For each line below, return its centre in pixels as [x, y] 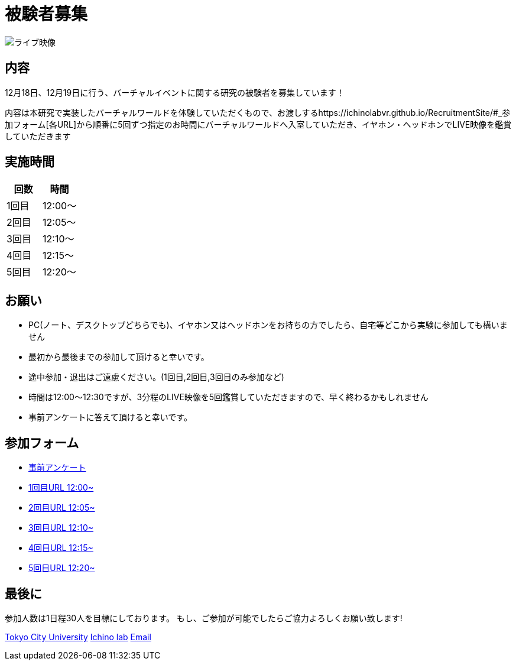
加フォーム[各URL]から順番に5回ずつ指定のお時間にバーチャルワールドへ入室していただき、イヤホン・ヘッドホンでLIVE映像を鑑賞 [258, 124]
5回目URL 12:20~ [62, 568]
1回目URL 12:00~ [61, 488]
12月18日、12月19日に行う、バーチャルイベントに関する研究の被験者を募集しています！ [175, 92]
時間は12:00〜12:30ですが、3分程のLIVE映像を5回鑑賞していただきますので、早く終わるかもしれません [228, 397]
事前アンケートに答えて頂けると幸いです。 [110, 417]
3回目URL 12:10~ [61, 528]
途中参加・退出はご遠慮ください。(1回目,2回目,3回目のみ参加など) [156, 377]
